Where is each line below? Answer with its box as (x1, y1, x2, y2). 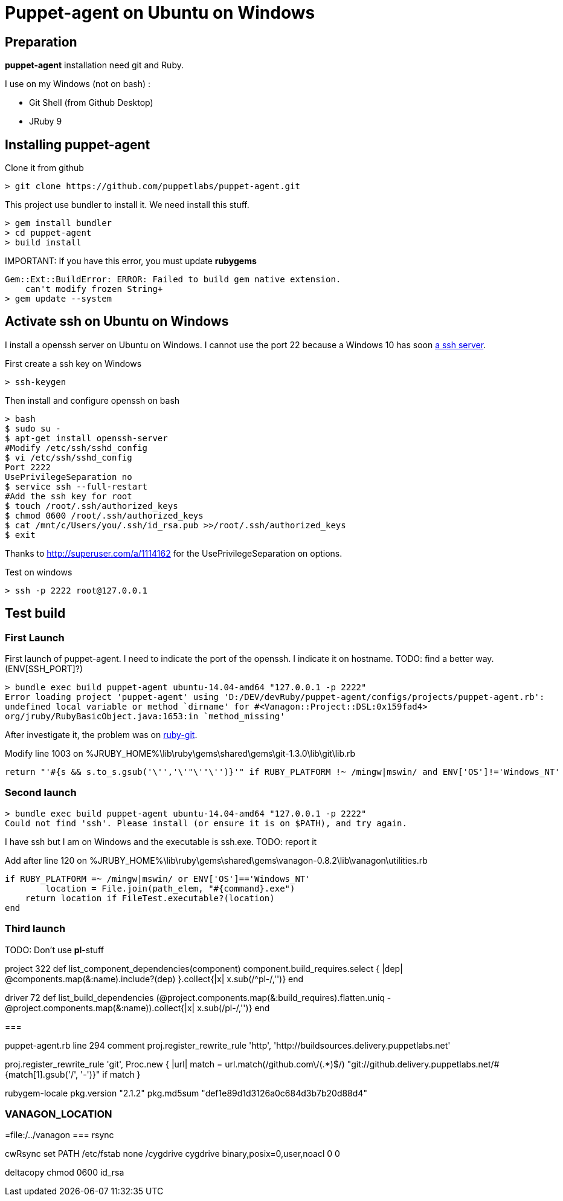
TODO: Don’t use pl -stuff (5, 944, 104, 955)
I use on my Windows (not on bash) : (5, 79, 151, 89)
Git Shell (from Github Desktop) (29, 97, 153, 108)
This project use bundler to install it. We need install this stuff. (5, 199, 249, 210)
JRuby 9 (29, 116, 62, 127)
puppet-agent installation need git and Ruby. (5, 60, 184, 71)
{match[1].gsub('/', (5, 1069, 79, 1080)
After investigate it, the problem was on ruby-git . (5, 730, 198, 740)
